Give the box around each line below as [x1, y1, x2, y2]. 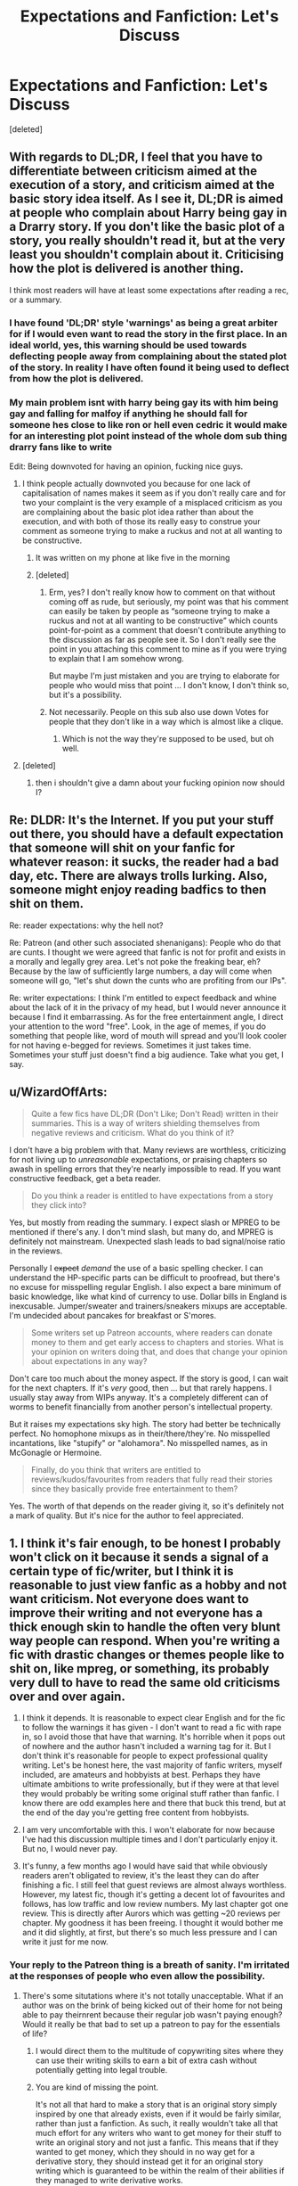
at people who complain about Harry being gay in [9, 205, 287, 220]
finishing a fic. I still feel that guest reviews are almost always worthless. [21, 1879, 287, 1891]
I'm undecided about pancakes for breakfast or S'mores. [9, 1310, 217, 1320]
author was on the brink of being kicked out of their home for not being [21, 2000, 283, 2010]
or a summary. [9, 294, 62, 305]
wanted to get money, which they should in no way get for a [35, 2146, 255, 2157]
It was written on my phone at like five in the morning [35, 552, 230, 563]
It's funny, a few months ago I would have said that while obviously [21, 1861, 269, 1871]
